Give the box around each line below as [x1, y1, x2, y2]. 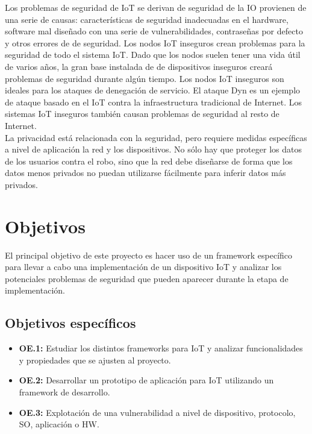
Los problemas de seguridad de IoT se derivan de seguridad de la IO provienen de [5, 1, 307, 13]
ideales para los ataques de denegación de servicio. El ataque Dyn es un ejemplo [5, 84, 301, 96]
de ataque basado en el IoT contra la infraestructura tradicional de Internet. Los [5, 95, 302, 108]
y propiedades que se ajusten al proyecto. [19, 353, 171, 366]
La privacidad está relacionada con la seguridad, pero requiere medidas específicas [5, 131, 307, 143]
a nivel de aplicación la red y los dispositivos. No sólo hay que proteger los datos [5, 143, 302, 156]
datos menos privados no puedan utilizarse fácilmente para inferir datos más [5, 166, 286, 179]
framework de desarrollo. [19, 385, 110, 398]
